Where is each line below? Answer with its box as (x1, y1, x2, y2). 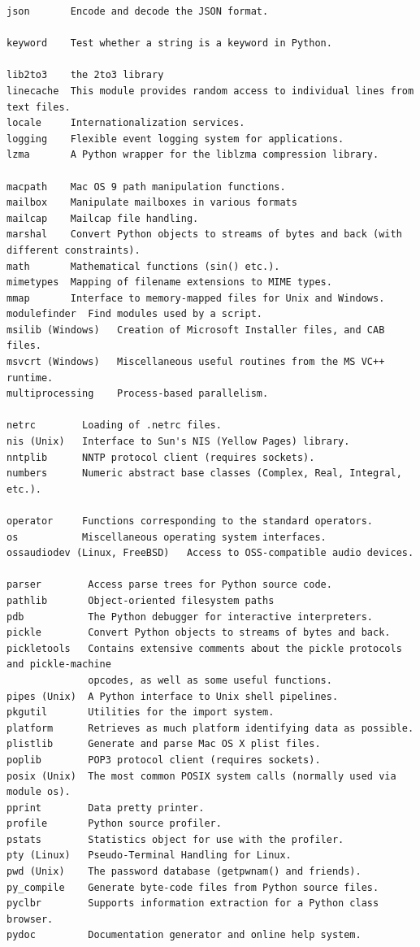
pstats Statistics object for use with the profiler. (6, 833, 344, 845)
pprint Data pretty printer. (6, 801, 205, 814)
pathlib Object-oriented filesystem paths (6, 594, 275, 606)
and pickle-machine (6, 658, 111, 671)
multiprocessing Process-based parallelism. (6, 388, 269, 400)
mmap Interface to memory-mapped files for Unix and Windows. (6, 292, 385, 304)
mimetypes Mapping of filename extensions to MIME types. (6, 276, 332, 289)
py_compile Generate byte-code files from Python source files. (6, 881, 379, 893)
